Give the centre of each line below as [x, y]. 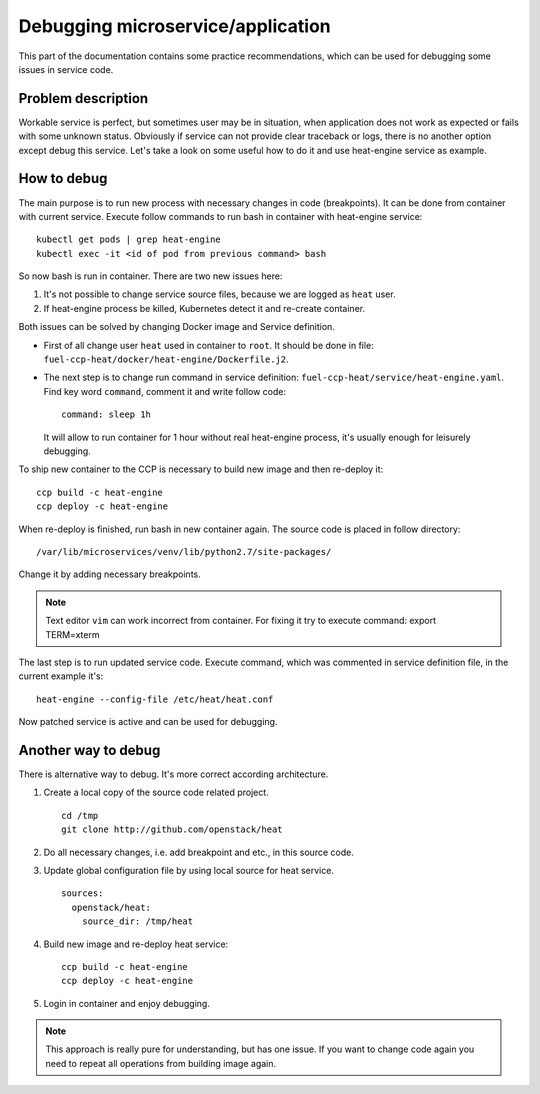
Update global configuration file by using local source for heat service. [189, 870]
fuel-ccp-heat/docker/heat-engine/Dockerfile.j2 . [166, 359]
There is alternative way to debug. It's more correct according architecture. [173, 774]
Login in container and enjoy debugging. [126, 1003]
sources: [82, 893]
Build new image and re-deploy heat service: [136, 944]
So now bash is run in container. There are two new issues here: [150, 276]
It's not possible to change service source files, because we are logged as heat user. [219, 294]
